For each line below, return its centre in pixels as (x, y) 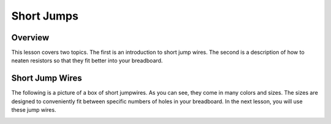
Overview (30, 38)
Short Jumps (45, 16)
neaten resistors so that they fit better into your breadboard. (87, 60)
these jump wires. (34, 110)
